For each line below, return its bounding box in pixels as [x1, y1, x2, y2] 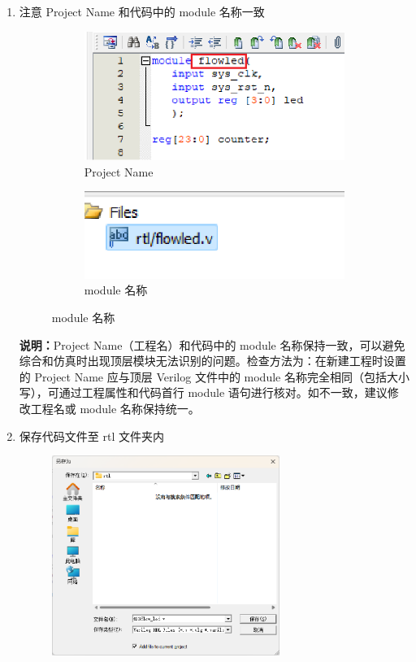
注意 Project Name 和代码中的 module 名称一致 [19, 3, 265, 20]
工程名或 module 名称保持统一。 [30, 400, 200, 417]
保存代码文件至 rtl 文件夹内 [19, 427, 164, 444]
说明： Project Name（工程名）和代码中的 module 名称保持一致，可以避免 [19, 336, 405, 353]
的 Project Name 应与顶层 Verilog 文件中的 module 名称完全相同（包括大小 [19, 368, 409, 385]
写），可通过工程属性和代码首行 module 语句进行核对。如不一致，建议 [19, 384, 388, 401]
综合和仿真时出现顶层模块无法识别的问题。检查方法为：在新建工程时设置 [19, 352, 406, 369]
